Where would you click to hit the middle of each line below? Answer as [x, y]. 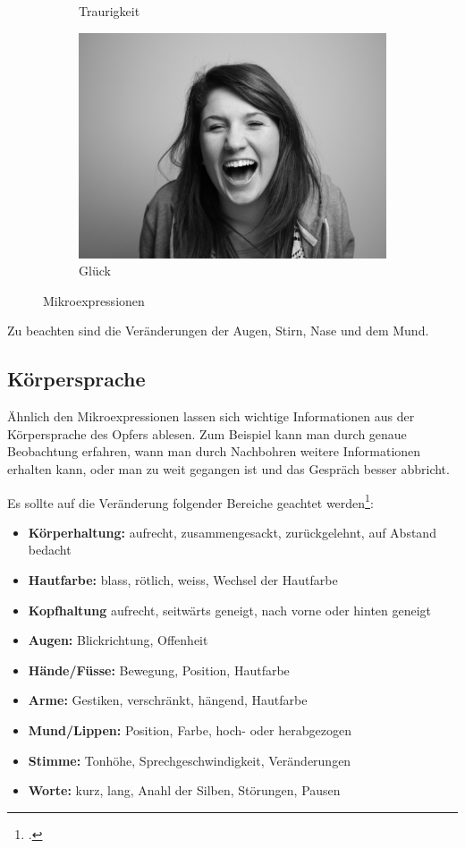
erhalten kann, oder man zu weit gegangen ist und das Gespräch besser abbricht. [228, 468]
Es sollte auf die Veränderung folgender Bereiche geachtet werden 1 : [190, 501]
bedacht [50, 550]
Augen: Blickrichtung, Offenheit [118, 640]
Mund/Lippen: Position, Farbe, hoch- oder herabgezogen [190, 729]
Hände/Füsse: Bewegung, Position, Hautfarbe [159, 670]
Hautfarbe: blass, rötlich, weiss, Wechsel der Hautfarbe [183, 579]
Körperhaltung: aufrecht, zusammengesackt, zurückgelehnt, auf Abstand [232, 532]
